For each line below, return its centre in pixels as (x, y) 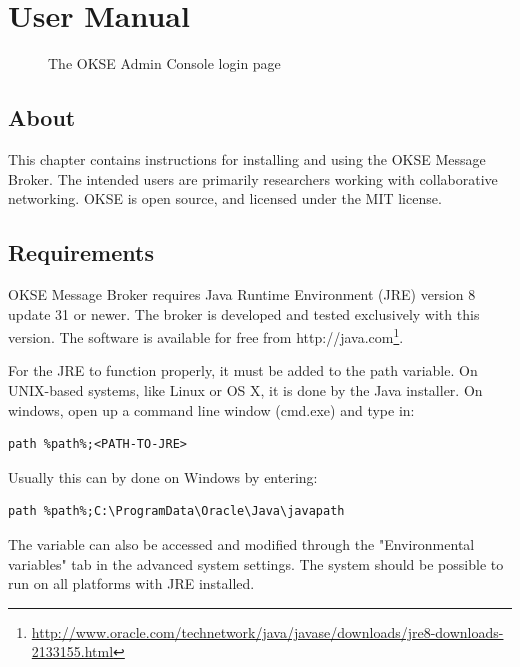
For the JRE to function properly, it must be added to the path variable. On (243, 370)
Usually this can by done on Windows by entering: (163, 476)
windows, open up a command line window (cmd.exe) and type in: (211, 409)
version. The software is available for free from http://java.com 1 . (206, 335)
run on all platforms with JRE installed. (131, 583)
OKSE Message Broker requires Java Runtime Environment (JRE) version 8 (242, 293)
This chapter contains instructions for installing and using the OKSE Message (247, 158)
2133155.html (72, 651)
